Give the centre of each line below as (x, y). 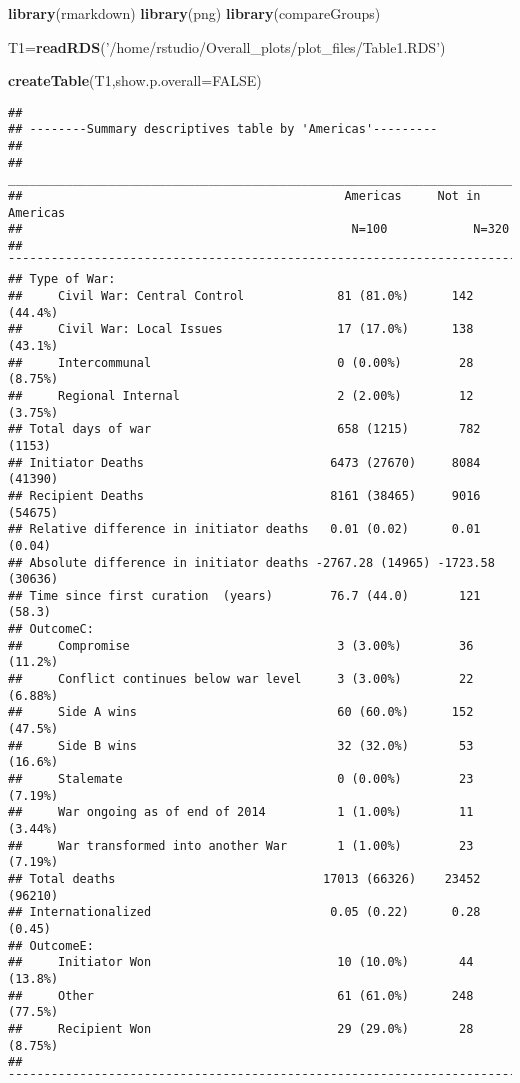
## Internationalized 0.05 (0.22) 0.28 (244, 912)
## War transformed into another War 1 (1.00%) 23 (241, 845)
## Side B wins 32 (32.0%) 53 (241, 745)
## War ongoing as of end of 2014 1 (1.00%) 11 (241, 812)
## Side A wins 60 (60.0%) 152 (241, 712)
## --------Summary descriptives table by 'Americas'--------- (223, 129)
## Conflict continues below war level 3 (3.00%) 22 (241, 679)
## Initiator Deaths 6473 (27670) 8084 (244, 462)
